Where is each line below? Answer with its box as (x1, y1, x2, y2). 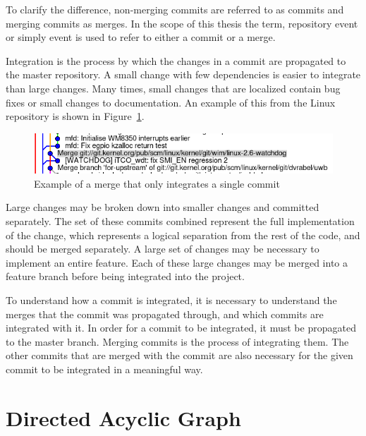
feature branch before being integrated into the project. (6, 269, 245, 284)
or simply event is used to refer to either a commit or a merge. (6, 30, 276, 44)
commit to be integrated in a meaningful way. (6, 361, 203, 376)
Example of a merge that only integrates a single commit (34, 176, 280, 190)
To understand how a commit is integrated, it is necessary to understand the (6, 292, 337, 307)
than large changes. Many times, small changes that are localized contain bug (6, 80, 341, 95)
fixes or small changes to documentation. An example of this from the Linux (6, 95, 336, 109)
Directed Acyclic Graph (6, 403, 241, 432)
